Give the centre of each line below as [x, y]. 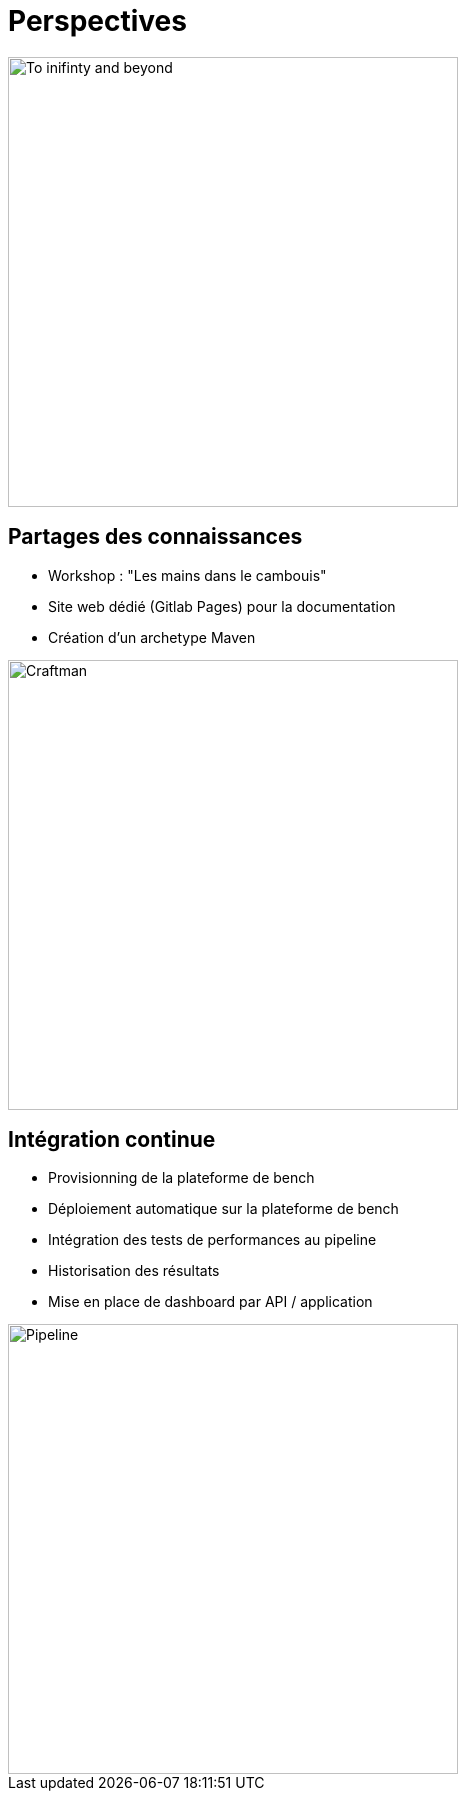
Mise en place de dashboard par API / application [210, 1302]
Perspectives [97, 21]
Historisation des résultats [134, 1271]
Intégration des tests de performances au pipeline [212, 1240]
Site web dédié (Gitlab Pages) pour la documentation [222, 606]
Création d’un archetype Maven [152, 637]
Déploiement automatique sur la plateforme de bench [223, 1209]
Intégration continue [112, 1140]
